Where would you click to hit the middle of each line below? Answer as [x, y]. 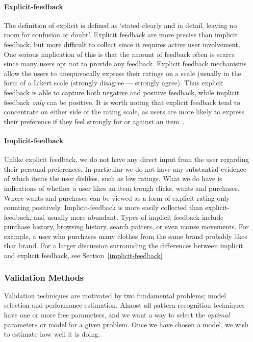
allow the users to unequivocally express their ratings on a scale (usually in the [123, 73]
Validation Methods [44, 277]
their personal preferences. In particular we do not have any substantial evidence [125, 169]
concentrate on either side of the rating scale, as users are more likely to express [124, 112]
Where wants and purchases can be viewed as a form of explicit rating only [117, 197]
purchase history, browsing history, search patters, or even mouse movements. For [126, 226]
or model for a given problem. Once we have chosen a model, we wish [144, 324]
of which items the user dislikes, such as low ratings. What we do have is [113, 178]
